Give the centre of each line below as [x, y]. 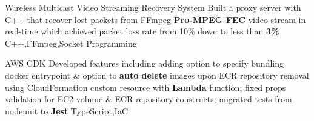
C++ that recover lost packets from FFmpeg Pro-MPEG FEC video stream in [155, 19]
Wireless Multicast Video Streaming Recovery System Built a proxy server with [153, 7]
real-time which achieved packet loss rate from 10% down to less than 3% [142, 31]
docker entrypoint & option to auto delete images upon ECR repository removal [157, 75]
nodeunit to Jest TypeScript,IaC [67, 110]
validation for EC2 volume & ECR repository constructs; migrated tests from [149, 99]
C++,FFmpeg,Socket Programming [71, 43]
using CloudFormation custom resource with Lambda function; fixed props [145, 87]
